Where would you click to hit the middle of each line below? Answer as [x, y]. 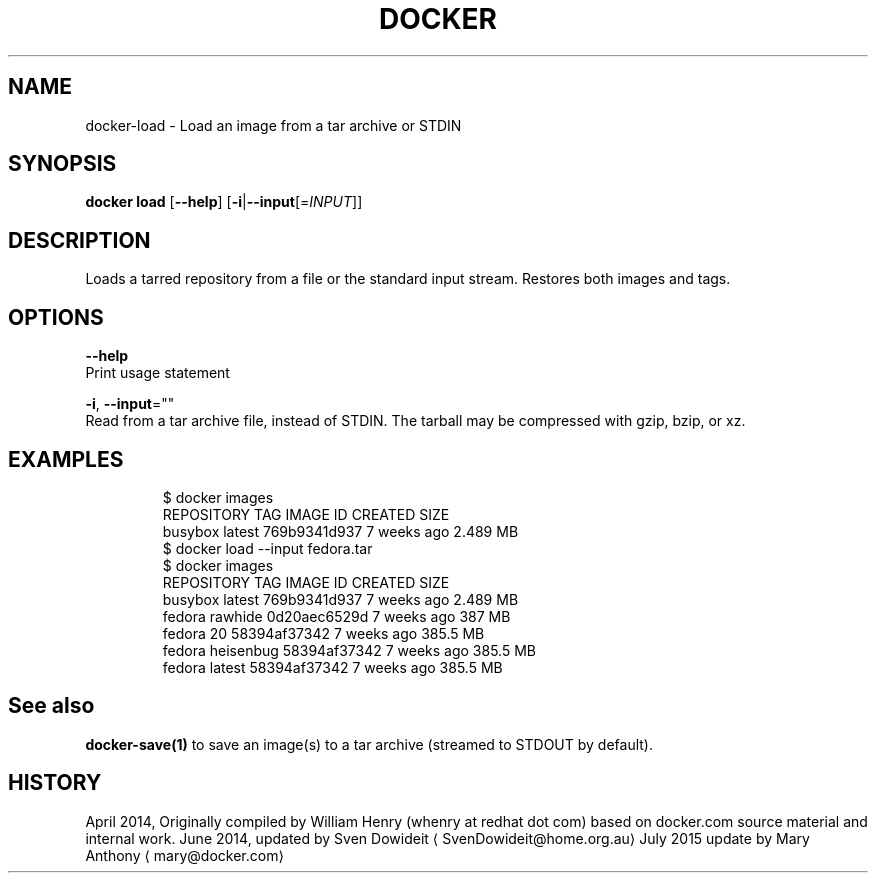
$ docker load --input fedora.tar [267, 548]
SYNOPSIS [62, 164]
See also [51, 706]
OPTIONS [56, 317]
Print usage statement [157, 373]
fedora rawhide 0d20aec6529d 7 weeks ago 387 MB [336, 616]
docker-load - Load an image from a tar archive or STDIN [273, 125]
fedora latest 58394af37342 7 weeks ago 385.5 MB [332, 667]
